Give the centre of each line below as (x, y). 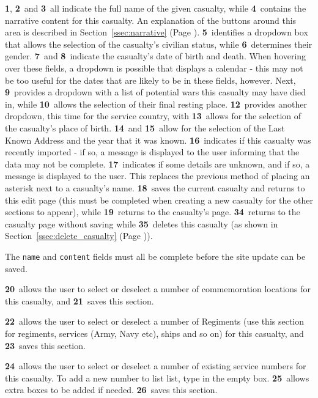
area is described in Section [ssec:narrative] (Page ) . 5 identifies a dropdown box (157, 32)
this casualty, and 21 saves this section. (79, 300)
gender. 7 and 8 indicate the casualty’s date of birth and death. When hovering (156, 56)
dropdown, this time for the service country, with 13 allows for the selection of (153, 116)
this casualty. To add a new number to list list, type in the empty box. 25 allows (157, 378)
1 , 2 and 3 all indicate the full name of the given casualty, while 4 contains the (156, 8)
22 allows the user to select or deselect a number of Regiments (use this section (155, 321)
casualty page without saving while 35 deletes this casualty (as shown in (142, 223)
